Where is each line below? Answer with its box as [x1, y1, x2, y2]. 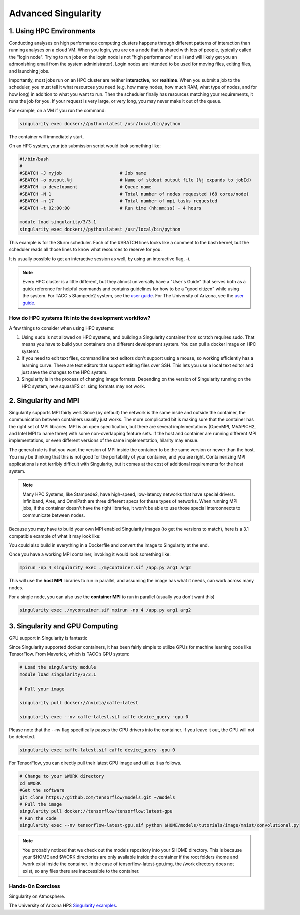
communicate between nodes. [22, 512, 85, 518]
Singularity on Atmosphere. [9, 893, 66, 899]
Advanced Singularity [9, 8, 102, 19]
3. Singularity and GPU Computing [9, 622, 118, 630]
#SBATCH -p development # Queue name [19, 184, 152, 190]
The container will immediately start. [9, 133, 84, 140]
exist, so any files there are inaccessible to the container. [22, 868, 140, 874]
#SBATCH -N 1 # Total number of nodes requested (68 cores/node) [19, 191, 249, 197]
